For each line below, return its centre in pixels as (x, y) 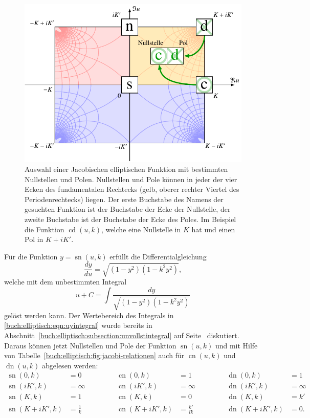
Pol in (34, 239)
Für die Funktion (31, 256)
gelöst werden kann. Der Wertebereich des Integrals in (89, 315)
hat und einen (213, 229)
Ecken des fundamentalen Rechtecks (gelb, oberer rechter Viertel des (132, 189)
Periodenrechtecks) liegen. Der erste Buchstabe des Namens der (124, 199)
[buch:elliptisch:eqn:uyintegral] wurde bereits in (78, 325)
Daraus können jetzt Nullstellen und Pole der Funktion (90, 345)
